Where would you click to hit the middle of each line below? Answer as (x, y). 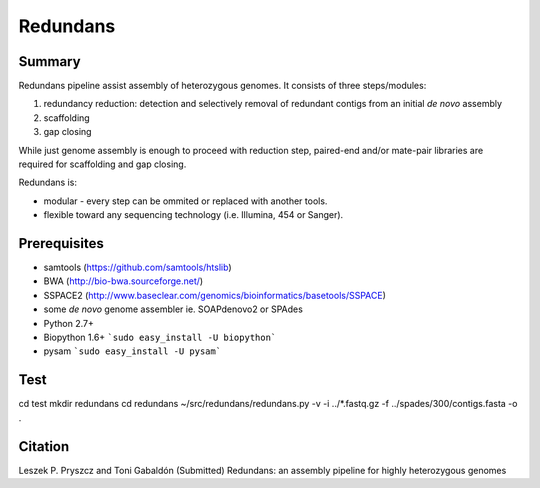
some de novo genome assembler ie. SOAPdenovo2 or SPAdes (173, 309)
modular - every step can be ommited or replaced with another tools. (185, 201)
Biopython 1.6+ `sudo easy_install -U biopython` (160, 337)
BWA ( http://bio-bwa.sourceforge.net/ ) (123, 281)
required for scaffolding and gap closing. (102, 164)
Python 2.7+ (69, 323)
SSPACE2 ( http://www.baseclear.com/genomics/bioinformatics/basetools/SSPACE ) (215, 295)
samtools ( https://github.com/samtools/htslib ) (137, 267)
